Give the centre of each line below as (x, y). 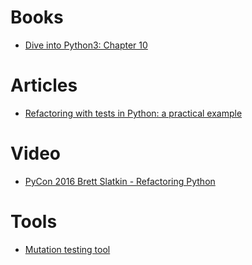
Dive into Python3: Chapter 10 (86, 45)
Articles (44, 85)
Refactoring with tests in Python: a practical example (133, 113)
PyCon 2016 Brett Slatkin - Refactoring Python (120, 181)
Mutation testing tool (67, 249)
